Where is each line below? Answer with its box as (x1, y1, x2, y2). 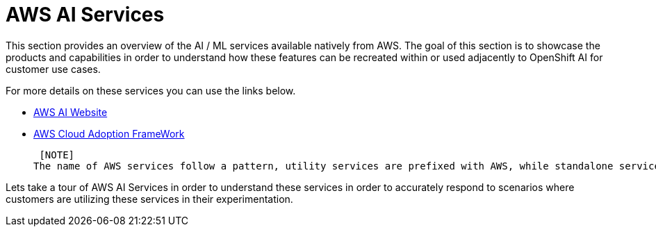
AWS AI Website (33, 106, 108, 118)
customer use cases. (6, 63, 101, 75)
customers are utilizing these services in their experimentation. (6, 192, 293, 205)
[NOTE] (39, 149, 75, 160)
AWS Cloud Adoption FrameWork (33, 127, 185, 140)
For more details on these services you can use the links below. (6, 84, 296, 97)
